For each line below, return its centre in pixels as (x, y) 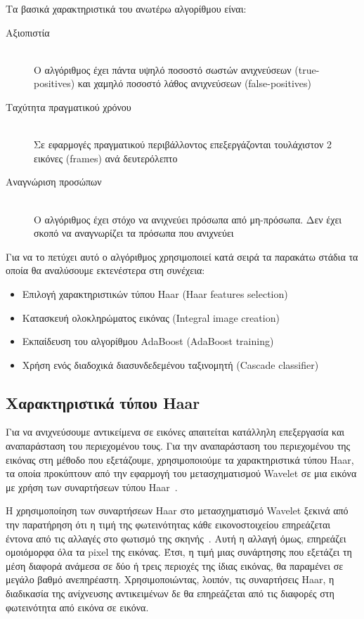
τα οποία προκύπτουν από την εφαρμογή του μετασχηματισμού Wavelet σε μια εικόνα (181, 473)
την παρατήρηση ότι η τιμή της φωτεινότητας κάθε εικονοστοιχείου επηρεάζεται (168, 524)
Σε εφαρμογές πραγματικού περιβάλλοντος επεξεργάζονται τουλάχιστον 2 (183, 144)
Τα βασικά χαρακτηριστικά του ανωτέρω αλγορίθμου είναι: (126, 8)
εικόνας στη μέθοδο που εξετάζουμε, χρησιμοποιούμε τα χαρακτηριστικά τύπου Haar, (180, 459)
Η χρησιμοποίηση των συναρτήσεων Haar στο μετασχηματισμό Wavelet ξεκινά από (177, 510)
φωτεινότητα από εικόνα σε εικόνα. (77, 607)
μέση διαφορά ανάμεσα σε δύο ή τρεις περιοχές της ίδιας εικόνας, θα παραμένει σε (175, 565)
